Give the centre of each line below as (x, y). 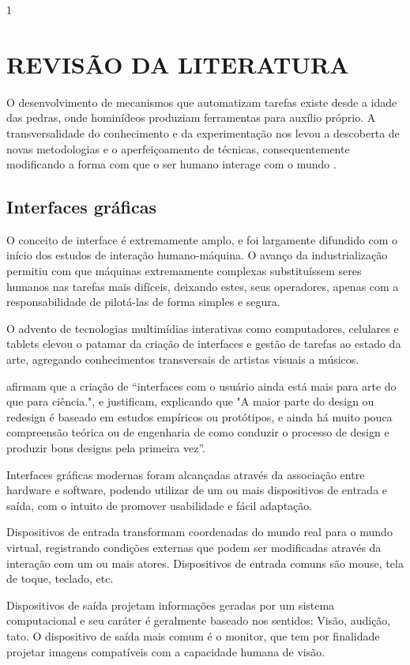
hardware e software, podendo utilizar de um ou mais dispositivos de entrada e (197, 490)
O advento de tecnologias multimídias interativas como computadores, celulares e (203, 328)
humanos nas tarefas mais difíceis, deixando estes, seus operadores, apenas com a (203, 286)
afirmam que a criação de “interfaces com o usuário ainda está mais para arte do (201, 385)
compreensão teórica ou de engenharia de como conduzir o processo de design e (198, 432)
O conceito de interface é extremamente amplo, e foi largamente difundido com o (202, 239)
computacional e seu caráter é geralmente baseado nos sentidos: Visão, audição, (199, 620)
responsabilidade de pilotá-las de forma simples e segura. (143, 302)
